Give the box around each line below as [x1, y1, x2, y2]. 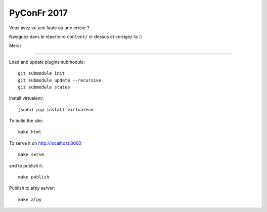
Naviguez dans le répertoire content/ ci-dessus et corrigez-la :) [9, 34, 142, 40]
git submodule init [18, 71, 65, 76]
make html [18, 129, 42, 135]
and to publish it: [9, 163, 44, 169]
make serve [18, 152, 44, 158]
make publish [18, 174, 49, 180]
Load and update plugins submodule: [9, 59, 85, 65]
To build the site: [9, 118, 43, 124]
